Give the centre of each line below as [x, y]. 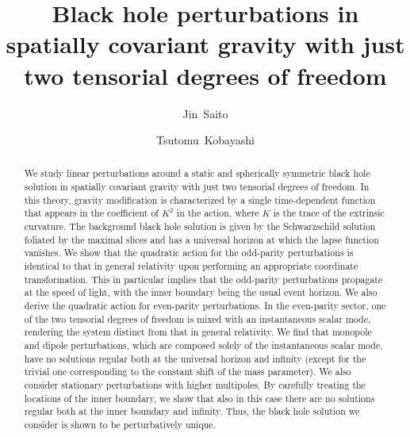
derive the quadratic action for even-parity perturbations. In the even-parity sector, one [205, 306]
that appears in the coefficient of [92, 213]
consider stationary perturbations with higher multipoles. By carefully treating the [195, 384]
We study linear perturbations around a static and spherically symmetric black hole [197, 173]
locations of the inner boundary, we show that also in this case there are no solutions [199, 398]
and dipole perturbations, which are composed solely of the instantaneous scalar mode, [203, 345]
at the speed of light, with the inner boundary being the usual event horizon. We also [201, 292]
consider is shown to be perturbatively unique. [120, 424]
